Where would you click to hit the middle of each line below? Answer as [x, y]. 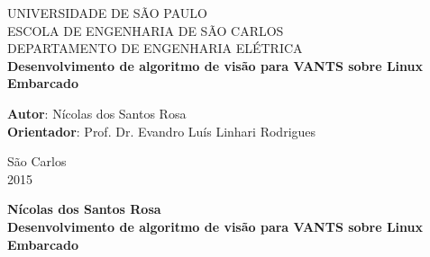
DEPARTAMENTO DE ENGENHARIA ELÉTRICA [155, 48]
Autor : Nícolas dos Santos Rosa [97, 113]
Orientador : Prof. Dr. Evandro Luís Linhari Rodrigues [162, 131]
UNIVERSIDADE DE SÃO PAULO [107, 13]
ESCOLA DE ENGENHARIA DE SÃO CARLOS [146, 30]
